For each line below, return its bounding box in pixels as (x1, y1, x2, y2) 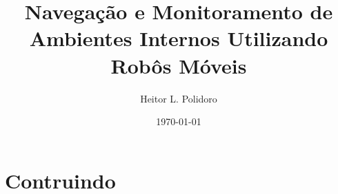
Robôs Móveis (110, 51, 247, 79)
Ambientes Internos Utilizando (29, 24, 328, 52)
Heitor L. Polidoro (140, 91, 217, 105)
